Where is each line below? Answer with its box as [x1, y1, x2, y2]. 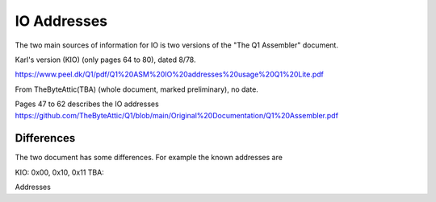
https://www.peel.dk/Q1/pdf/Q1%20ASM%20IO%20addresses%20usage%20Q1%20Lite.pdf [15, 69, 325, 80]
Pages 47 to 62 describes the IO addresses [15, 99, 159, 109]
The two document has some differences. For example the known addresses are [15, 153, 283, 163]
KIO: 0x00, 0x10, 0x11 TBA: [15, 167, 104, 177]
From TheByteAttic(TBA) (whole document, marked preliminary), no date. [15, 85, 258, 94]
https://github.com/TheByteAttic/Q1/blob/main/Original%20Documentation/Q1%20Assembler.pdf [15, 110, 339, 120]
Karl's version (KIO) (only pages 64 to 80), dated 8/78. [15, 55, 196, 64]
